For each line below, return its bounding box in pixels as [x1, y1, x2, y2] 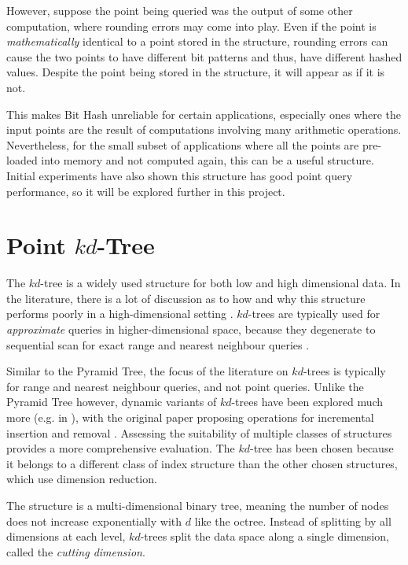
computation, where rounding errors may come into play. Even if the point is [6, 17, 377, 34]
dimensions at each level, [6, 528, 126, 545]
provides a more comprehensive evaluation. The [6, 440, 235, 456]
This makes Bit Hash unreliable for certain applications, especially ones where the [6, 105, 402, 122]
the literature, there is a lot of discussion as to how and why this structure [6, 290, 366, 306]
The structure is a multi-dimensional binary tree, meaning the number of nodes [6, 497, 389, 513]
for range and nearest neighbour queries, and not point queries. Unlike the [6, 378, 364, 394]
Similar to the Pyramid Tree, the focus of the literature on [6, 363, 289, 379]
